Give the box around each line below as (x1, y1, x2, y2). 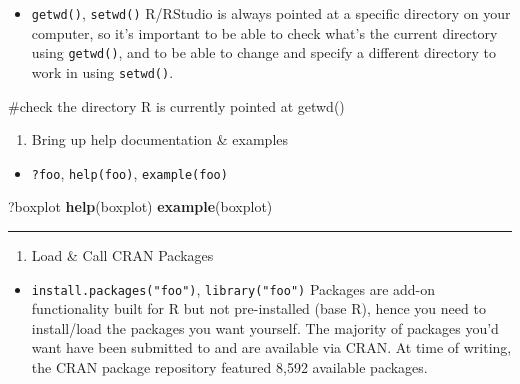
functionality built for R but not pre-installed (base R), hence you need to (31, 298, 486, 319)
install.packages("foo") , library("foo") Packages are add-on (31, 278, 436, 299)
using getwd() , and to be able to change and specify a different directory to (31, 42, 496, 63)
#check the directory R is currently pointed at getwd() (8, 95, 345, 116)
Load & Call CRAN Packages (31, 245, 214, 265)
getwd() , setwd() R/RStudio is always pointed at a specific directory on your (31, 3, 511, 23)
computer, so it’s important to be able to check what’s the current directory (31, 22, 498, 43)
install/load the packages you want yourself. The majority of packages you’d (31, 317, 499, 338)
